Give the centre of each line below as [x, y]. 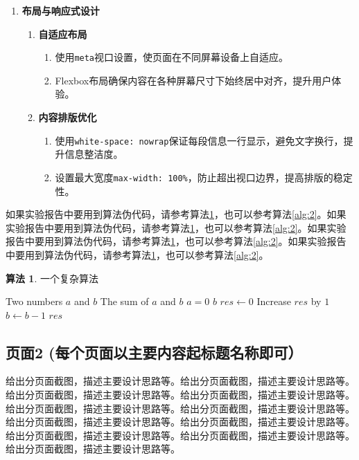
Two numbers [34, 301]
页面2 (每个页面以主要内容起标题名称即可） [154, 352]
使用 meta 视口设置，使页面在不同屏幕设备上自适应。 [172, 57]
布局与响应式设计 [61, 10]
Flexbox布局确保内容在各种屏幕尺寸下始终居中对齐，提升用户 [193, 80]
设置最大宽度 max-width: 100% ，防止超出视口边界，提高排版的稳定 [204, 177]
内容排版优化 [68, 117]
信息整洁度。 [94, 154]
